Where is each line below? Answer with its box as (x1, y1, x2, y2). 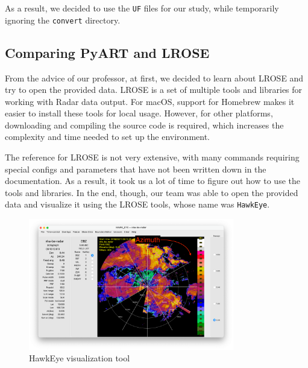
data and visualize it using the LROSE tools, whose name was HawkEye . (5, 198, 270, 211)
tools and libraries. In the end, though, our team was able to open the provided (5, 186, 298, 198)
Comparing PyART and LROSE (5, 43, 210, 62)
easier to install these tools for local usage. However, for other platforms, (5, 107, 273, 119)
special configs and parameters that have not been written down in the (5, 162, 266, 175)
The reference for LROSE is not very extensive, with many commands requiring (5, 151, 300, 163)
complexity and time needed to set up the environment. (5, 130, 210, 143)
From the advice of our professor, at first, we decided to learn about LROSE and (5, 71, 304, 84)
